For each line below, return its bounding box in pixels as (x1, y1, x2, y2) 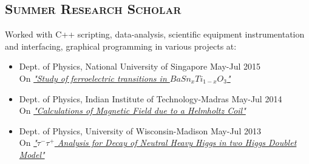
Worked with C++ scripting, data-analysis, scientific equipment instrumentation (5, 28, 305, 41)
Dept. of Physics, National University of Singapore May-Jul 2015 (19, 60, 261, 73)
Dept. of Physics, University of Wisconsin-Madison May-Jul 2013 (19, 124, 261, 137)
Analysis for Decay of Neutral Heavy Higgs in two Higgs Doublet (57, 136, 297, 149)
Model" (19, 148, 45, 160)
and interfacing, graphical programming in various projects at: (5, 39, 237, 52)
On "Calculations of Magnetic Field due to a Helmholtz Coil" (19, 104, 246, 117)
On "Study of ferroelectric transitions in (19, 71, 167, 84)
